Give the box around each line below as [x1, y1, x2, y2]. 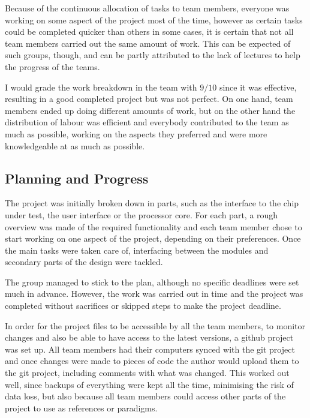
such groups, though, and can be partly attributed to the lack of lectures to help [5, 49, 300, 61]
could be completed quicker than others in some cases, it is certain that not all [5, 25, 294, 38]
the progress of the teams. [5, 60, 100, 73]
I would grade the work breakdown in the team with [5, 80, 197, 93]
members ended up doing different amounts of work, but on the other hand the [5, 104, 296, 116]
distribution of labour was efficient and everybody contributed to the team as [5, 116, 289, 128]
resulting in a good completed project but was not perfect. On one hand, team [5, 92, 293, 105]
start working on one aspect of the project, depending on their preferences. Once [5, 232, 301, 245]
